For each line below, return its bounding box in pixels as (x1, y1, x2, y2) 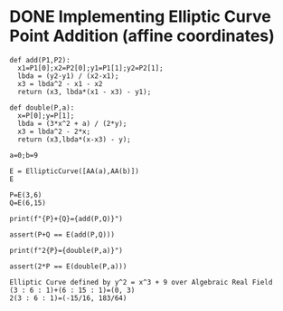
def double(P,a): (9, 102, 75, 112)
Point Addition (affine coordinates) (9, 25, 276, 46)
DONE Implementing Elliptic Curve (9, 6, 271, 27)
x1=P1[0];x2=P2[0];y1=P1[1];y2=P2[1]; (17, 63, 165, 73)
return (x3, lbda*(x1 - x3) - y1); (17, 87, 152, 96)
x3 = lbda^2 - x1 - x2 (17, 79, 103, 88)
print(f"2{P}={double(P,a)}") (9, 246, 124, 255)
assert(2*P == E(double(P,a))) (9, 261, 127, 271)
